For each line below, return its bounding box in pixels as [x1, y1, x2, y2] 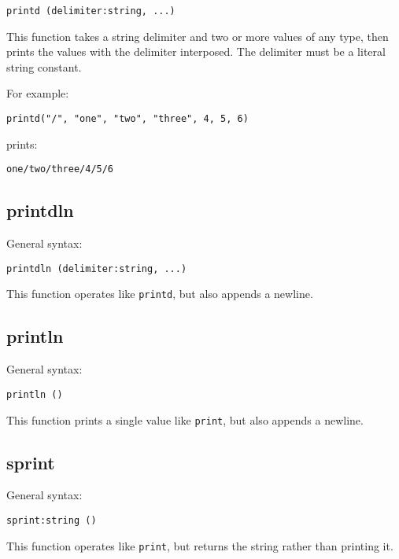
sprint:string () [6, 514, 97, 526]
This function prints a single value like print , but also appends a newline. [6, 411, 364, 428]
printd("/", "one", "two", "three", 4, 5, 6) [6, 113, 249, 125]
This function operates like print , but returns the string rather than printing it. [6, 537, 393, 553]
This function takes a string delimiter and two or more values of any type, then [6, 28, 389, 44]
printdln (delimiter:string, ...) [6, 263, 187, 274]
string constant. [6, 58, 82, 75]
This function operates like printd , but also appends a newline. [6, 285, 313, 302]
